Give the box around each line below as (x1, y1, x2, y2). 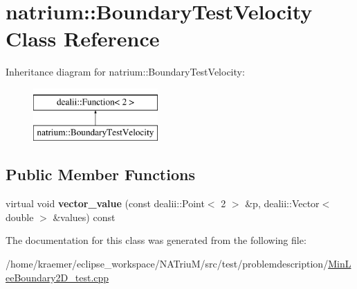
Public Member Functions (6, 164, 195, 185)
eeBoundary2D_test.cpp (6, 270, 109, 284)
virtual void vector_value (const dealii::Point (6, 196, 205, 211)
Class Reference (6, 24, 160, 53)
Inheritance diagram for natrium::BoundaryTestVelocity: (6, 64, 245, 79)
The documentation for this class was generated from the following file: (6, 233, 306, 247)
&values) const (53, 209, 116, 224)
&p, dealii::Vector (245, 196, 320, 211)
